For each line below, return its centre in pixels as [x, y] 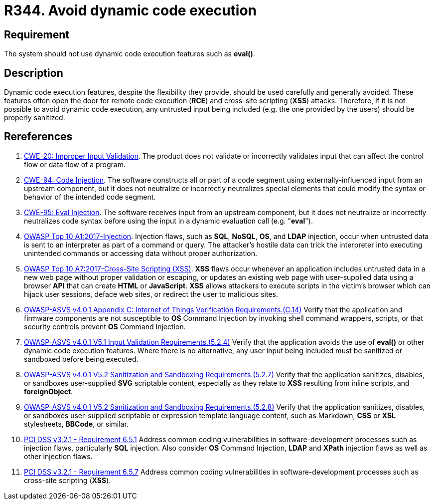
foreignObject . [49, 391]
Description [34, 73]
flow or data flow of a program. [75, 164]
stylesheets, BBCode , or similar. [76, 424]
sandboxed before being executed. [81, 359]
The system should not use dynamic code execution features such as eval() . [130, 54]
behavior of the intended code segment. [90, 197]
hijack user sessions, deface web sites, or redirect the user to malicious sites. [151, 294]
